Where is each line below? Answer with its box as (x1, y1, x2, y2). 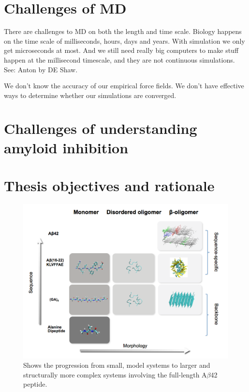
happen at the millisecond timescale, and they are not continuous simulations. (4, 54, 235, 65)
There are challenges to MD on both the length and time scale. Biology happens (4, 26, 242, 36)
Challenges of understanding (4, 118, 197, 138)
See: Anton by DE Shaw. (4, 64, 78, 74)
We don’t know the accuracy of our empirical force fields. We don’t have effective (4, 81, 244, 91)
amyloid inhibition (4, 137, 129, 157)
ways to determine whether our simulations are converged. (4, 90, 176, 100)
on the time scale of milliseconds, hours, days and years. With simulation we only (4, 35, 245, 46)
